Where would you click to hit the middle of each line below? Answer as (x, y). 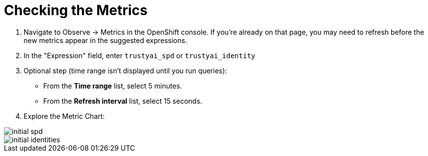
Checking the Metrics (76, 10)
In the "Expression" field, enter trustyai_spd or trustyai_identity (140, 55)
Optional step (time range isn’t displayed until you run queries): (125, 70)
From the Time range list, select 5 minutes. (113, 86)
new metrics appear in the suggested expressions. (105, 40)
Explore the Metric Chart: (64, 116)
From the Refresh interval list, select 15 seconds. (123, 101)
